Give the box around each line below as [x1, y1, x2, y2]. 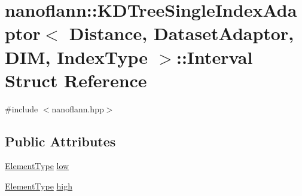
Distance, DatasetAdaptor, [69, 21, 294, 45]
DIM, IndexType [5, 44, 148, 69]
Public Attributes [5, 131, 116, 150]
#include [5, 102, 38, 115]
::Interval [176, 44, 253, 69]
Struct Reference [5, 68, 147, 92]
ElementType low [5, 160, 69, 172]
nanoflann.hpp [51, 102, 104, 115]
